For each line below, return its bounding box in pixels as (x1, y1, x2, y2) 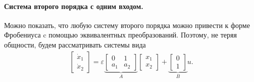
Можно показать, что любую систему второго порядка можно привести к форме (4, 19, 250, 30)
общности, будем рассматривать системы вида (4, 39, 146, 49)
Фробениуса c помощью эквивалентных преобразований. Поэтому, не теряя (4, 29, 237, 40)
